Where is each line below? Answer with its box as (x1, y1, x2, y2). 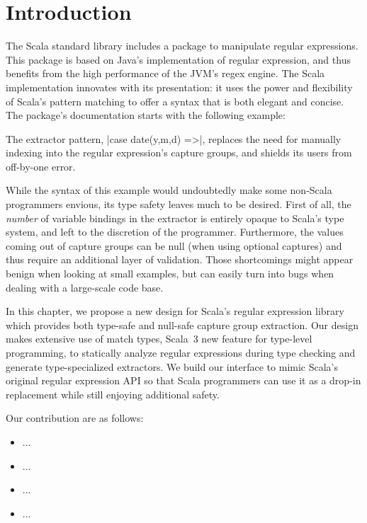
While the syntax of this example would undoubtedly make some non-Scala (6, 183, 332, 197)
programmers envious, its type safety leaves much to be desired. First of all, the (6, 197, 351, 212)
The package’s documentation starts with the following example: (6, 108, 286, 122)
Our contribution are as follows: (6, 410, 144, 425)
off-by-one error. (6, 159, 76, 173)
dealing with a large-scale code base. (6, 280, 164, 294)
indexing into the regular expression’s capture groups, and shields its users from (6, 145, 352, 160)
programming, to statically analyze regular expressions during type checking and (6, 345, 356, 360)
